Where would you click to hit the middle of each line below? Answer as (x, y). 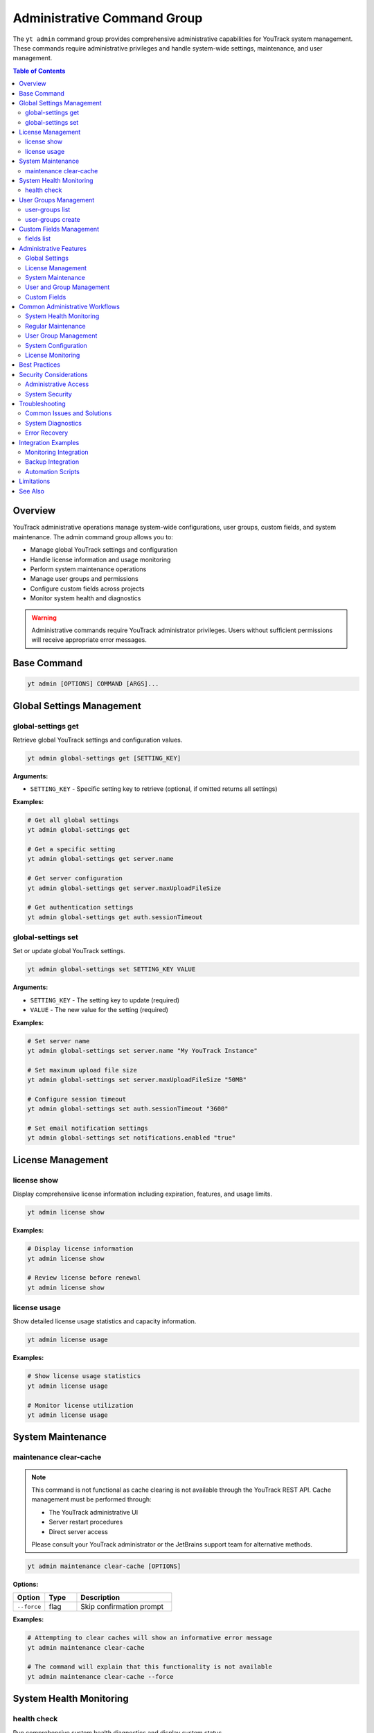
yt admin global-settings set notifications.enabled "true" (132, 1138)
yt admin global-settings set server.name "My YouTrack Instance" (142, 1051)
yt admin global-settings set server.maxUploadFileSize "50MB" (137, 1080)
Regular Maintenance (55, 326)
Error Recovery (47, 433)
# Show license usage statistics (84, 1376)
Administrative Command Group (108, 18)
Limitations (35, 481)
